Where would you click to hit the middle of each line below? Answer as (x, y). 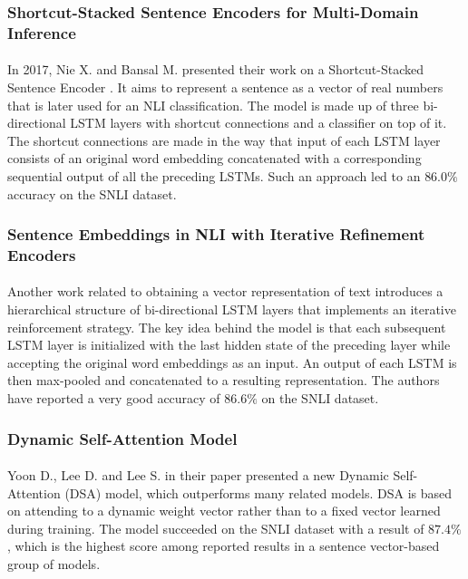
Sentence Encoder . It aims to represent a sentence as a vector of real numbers (225, 87)
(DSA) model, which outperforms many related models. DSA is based (258, 492)
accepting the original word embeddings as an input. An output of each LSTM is (232, 362)
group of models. (54, 564)
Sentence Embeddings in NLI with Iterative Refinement (216, 234)
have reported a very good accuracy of (114, 398)
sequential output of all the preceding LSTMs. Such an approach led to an (214, 175)
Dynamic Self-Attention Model (122, 438)
